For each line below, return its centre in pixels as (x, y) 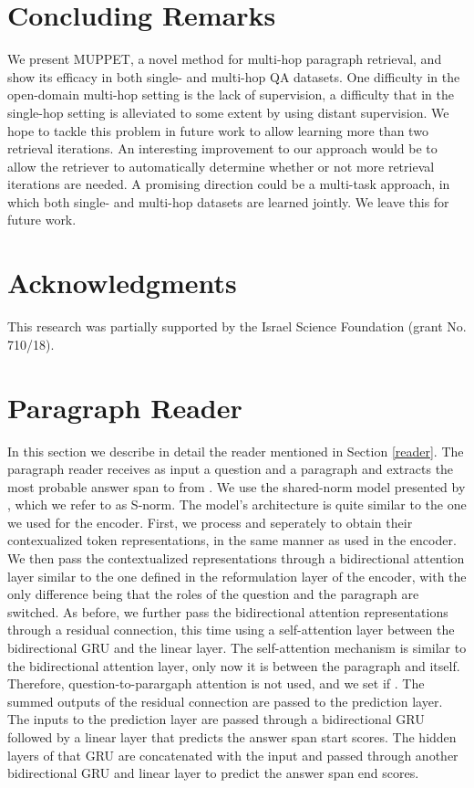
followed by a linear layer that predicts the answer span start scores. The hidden (232, 737)
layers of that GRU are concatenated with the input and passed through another (233, 755)
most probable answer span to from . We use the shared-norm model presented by (237, 486)
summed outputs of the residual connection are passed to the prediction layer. (225, 701)
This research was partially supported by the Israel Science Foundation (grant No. (237, 326)
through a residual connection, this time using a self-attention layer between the (231, 630)
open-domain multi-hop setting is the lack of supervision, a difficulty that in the (231, 95)
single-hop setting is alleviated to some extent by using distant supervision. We (228, 112)
